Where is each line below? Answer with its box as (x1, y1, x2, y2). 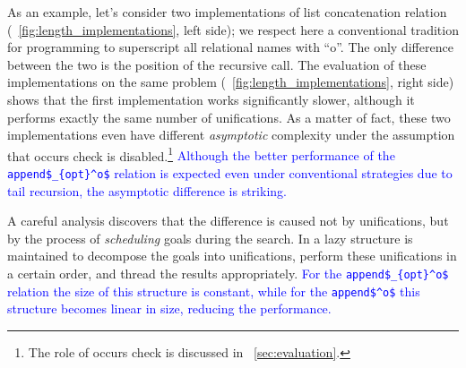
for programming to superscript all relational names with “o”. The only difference (7, 38, 453, 56)
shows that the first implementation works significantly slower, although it (7, 90, 415, 108)
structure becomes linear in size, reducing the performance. (7, 299, 332, 318)
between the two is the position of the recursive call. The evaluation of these (7, 55, 427, 73)
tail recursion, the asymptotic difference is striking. (7, 181, 287, 200)
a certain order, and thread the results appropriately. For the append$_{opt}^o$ (7, 264, 449, 283)
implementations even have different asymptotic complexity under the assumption (7, 125, 455, 144)
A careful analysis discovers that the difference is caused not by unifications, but (7, 211, 449, 230)
